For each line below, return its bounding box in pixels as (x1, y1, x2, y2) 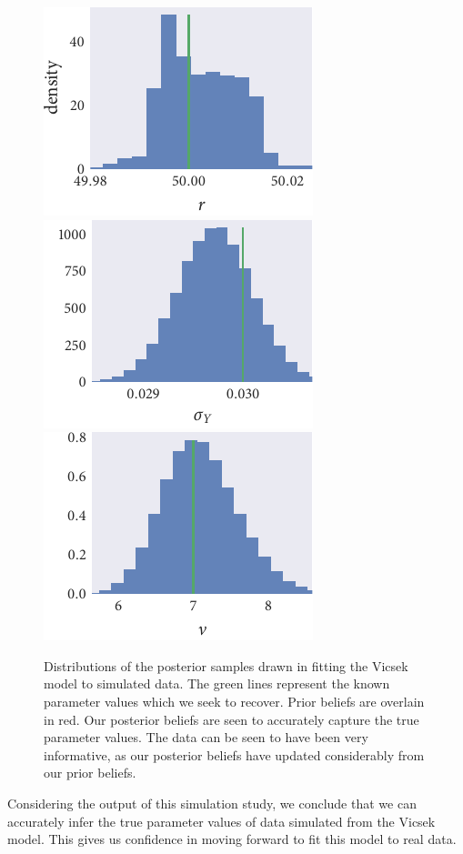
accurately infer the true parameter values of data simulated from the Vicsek (7, 811, 436, 830)
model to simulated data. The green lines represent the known (44, 674, 390, 693)
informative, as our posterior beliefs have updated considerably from (44, 745, 425, 764)
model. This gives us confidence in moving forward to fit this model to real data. (7, 829, 457, 849)
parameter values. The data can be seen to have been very (44, 728, 368, 747)
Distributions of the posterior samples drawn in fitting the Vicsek (44, 656, 408, 675)
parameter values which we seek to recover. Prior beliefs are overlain (44, 691, 425, 710)
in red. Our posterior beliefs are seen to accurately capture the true (44, 709, 419, 728)
